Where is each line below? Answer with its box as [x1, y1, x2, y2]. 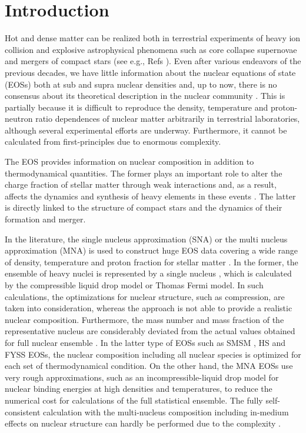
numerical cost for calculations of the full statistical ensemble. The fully [5, 394, 263, 406]
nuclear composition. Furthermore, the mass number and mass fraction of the [5, 313, 284, 325]
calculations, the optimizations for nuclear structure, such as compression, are [5, 290, 285, 302]
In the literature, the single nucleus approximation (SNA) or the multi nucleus [5, 232, 288, 245]
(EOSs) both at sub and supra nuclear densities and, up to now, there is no [5, 78, 277, 90]
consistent [5, 405, 41, 418]
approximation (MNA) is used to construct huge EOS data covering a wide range [5, 244, 298, 257]
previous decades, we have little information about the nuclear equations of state [5, 66, 296, 78]
